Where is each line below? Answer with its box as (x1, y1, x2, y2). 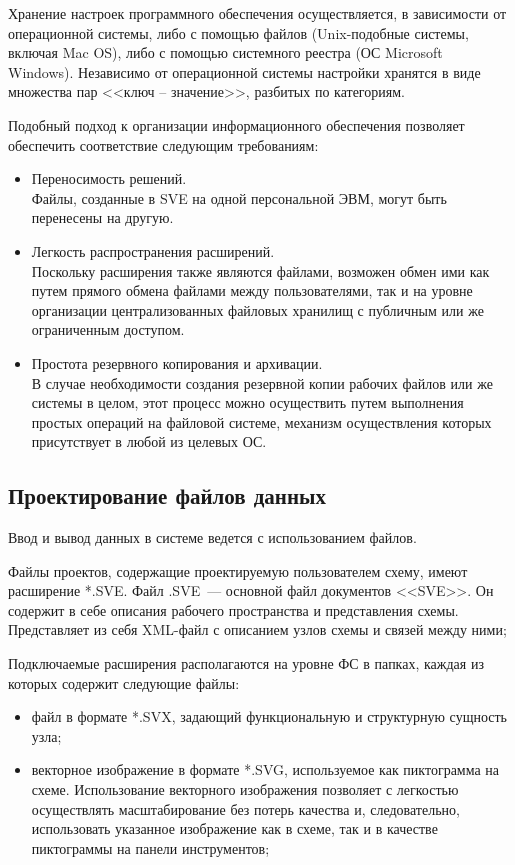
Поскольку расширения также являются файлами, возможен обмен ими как (31, 260, 490, 281)
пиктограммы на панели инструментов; (31, 837, 270, 858)
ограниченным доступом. (31, 319, 185, 340)
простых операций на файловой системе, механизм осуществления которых (31, 411, 492, 432)
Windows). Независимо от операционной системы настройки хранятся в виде (8, 61, 481, 82)
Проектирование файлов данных (8, 480, 326, 511)
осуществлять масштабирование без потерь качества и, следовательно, (31, 798, 460, 819)
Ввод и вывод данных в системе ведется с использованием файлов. (8, 527, 417, 548)
